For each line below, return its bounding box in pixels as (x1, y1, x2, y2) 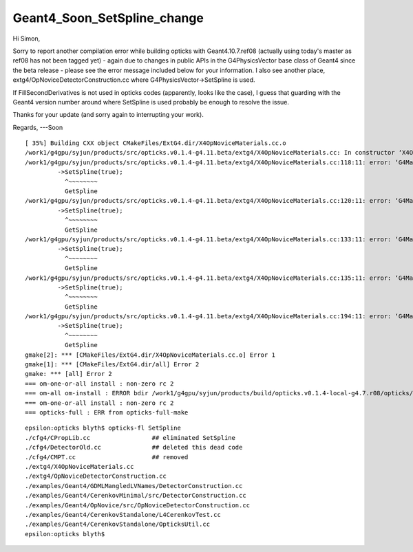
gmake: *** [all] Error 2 (25, 370, 113, 378)
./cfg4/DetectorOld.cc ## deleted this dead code (25, 443, 243, 452)
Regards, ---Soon (12, 123, 63, 131)
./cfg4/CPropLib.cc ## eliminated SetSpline (25, 434, 235, 441)
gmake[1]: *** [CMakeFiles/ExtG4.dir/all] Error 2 (25, 361, 200, 368)
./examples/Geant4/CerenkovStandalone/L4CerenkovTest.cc (25, 511, 222, 518)
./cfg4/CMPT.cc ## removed (25, 453, 189, 461)
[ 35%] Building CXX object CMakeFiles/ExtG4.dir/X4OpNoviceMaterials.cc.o (25, 140, 286, 147)
